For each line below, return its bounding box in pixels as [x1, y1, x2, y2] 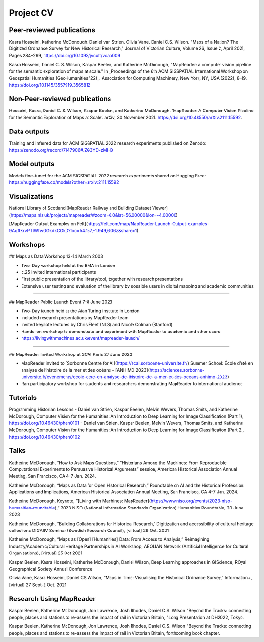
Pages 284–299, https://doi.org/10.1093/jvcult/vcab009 [9, 52, 121, 58]
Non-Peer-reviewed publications [9, 95, 111, 103]
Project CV [9, 7, 54, 18]
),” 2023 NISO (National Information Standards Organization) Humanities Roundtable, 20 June [54, 505, 244, 510]
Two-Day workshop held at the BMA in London [21, 262, 116, 268]
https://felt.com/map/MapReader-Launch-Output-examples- [87, 221, 210, 227]
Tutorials [9, 394, 37, 402]
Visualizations [9, 192, 54, 200]
